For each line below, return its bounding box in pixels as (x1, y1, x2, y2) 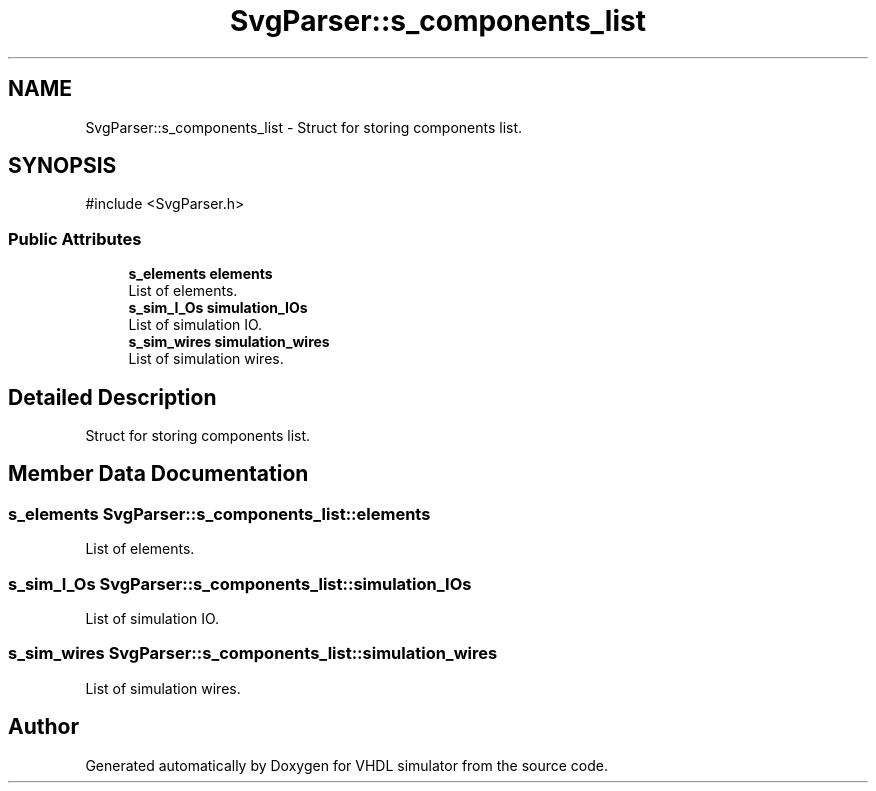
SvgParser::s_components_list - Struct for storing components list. (85, 118, 523, 136)
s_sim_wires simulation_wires (128, 333, 330, 351)
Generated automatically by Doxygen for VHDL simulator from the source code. (85, 756, 609, 774)
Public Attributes (8, 228, 142, 249)
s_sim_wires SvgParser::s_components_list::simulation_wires (8, 643, 498, 664)
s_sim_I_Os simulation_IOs (128, 299, 308, 317)
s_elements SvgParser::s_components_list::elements (8, 503, 431, 524)
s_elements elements (128, 265, 273, 283)
